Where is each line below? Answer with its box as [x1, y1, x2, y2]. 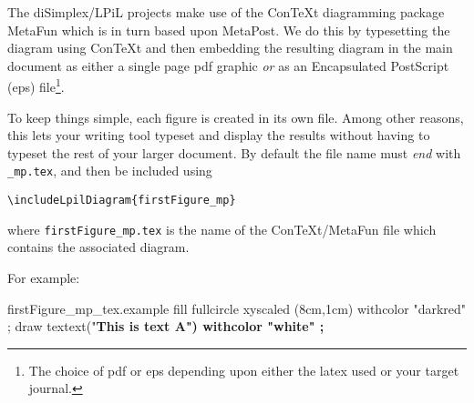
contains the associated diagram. [7, 237, 190, 257]
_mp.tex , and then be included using [7, 161, 212, 180]
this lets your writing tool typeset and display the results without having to [7, 126, 430, 145]
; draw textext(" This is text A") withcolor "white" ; [7, 317, 325, 336]
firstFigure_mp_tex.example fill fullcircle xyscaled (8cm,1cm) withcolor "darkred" [7, 298, 467, 317]
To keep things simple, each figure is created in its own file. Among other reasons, [7, 107, 464, 126]
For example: [7, 267, 80, 287]
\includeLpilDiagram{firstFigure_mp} [7, 194, 236, 207]
